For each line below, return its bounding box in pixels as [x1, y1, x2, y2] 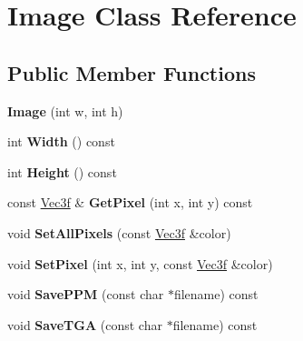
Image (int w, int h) [7, 101, 123, 120]
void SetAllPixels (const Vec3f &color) [7, 223, 231, 242]
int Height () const [7, 162, 117, 181]
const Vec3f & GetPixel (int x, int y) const [7, 193, 253, 212]
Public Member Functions [7, 58, 256, 86]
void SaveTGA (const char [7, 315, 162, 334]
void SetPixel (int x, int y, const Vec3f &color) [7, 254, 273, 273]
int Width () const [7, 132, 115, 151]
